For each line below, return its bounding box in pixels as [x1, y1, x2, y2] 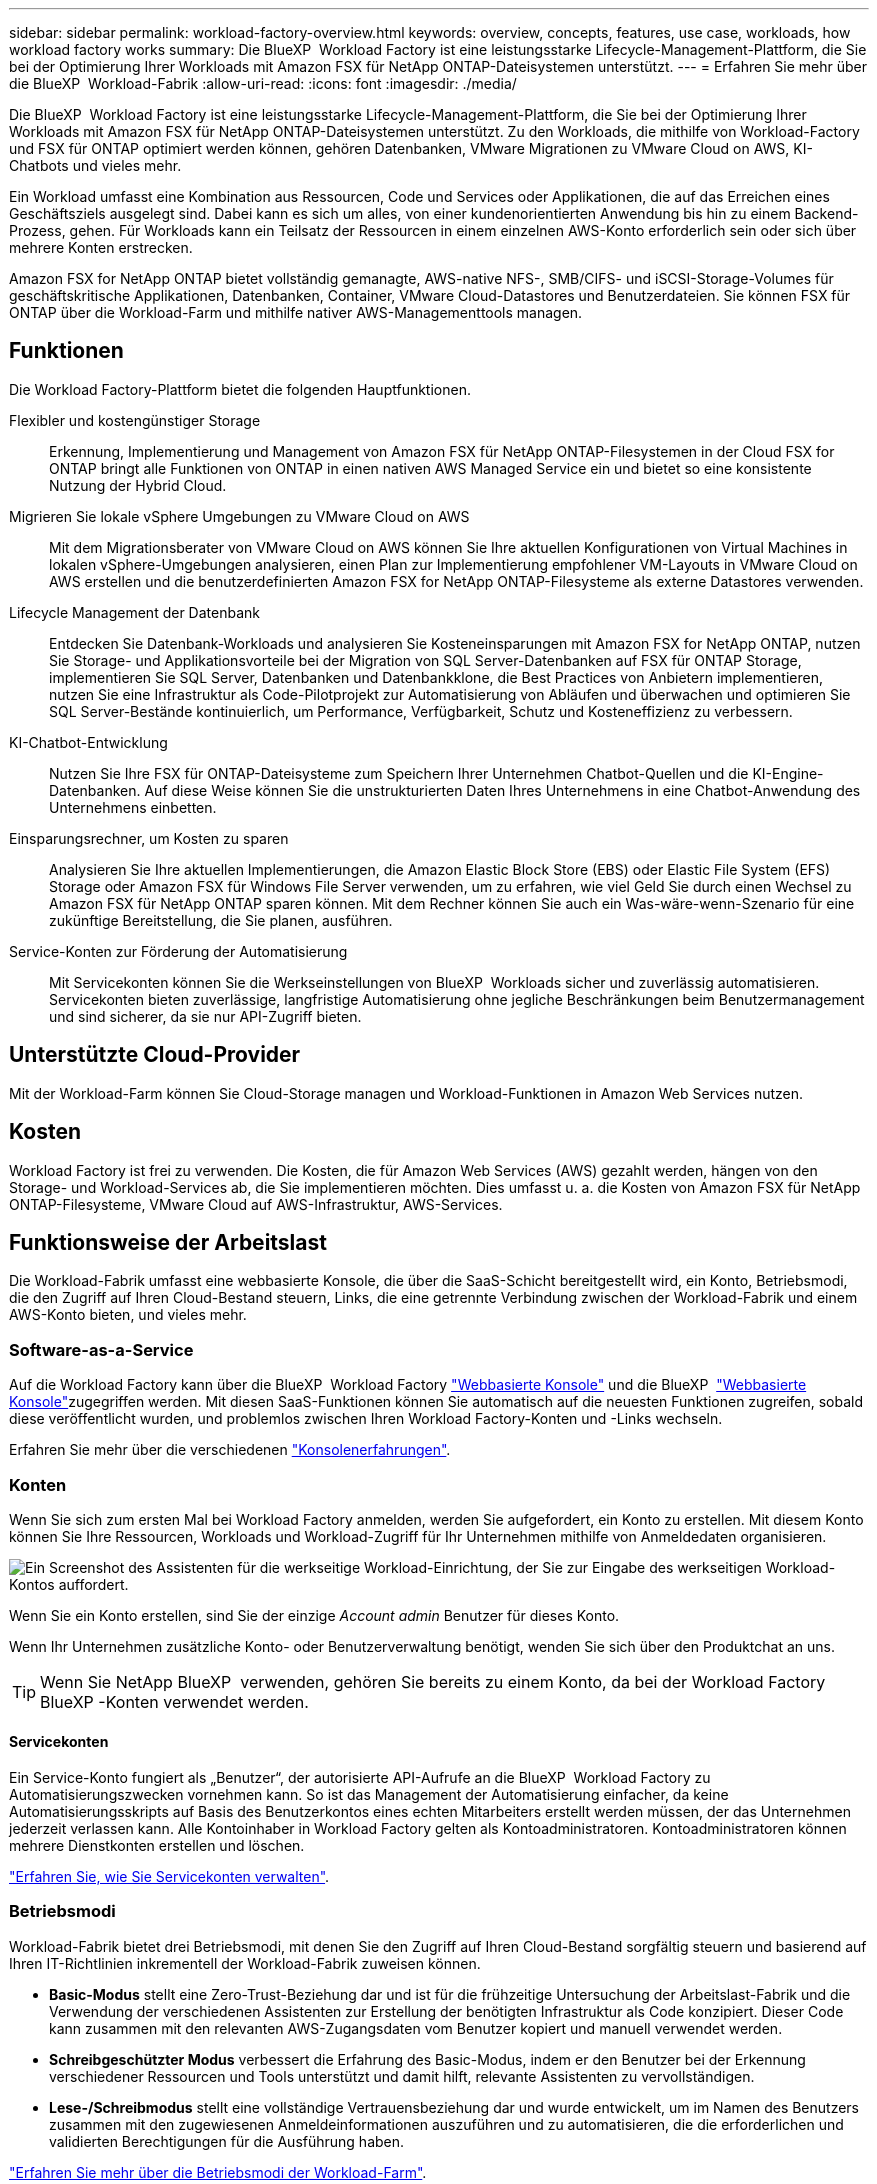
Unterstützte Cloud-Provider [9, 1042, 301, 1068]
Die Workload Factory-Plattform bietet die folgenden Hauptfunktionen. [9, 380, 471, 398]
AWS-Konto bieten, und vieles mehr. [9, 1306, 247, 1324]
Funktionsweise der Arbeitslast [9, 1229, 327, 1255]
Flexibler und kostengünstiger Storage [9, 411, 261, 429]
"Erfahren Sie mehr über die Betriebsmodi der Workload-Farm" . [9, 2163, 427, 2181]
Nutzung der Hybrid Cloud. [49, 476, 227, 494]
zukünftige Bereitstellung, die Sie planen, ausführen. [49, 911, 393, 929]
